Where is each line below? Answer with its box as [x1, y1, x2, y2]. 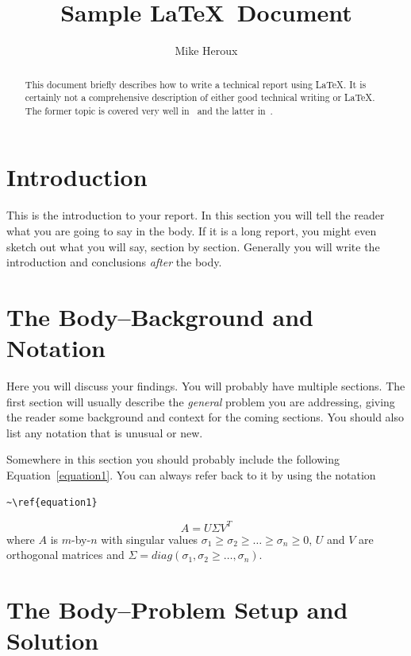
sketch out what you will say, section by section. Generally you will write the [6, 238, 380, 254]
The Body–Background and [6, 300, 313, 332]
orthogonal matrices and [6, 546, 125, 563]
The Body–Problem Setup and [6, 593, 348, 626]
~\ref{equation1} [6, 496, 98, 508]
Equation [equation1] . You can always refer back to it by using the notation [6, 467, 376, 483]
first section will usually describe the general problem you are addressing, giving [6, 393, 395, 410]
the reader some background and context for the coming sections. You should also [6, 409, 405, 425]
